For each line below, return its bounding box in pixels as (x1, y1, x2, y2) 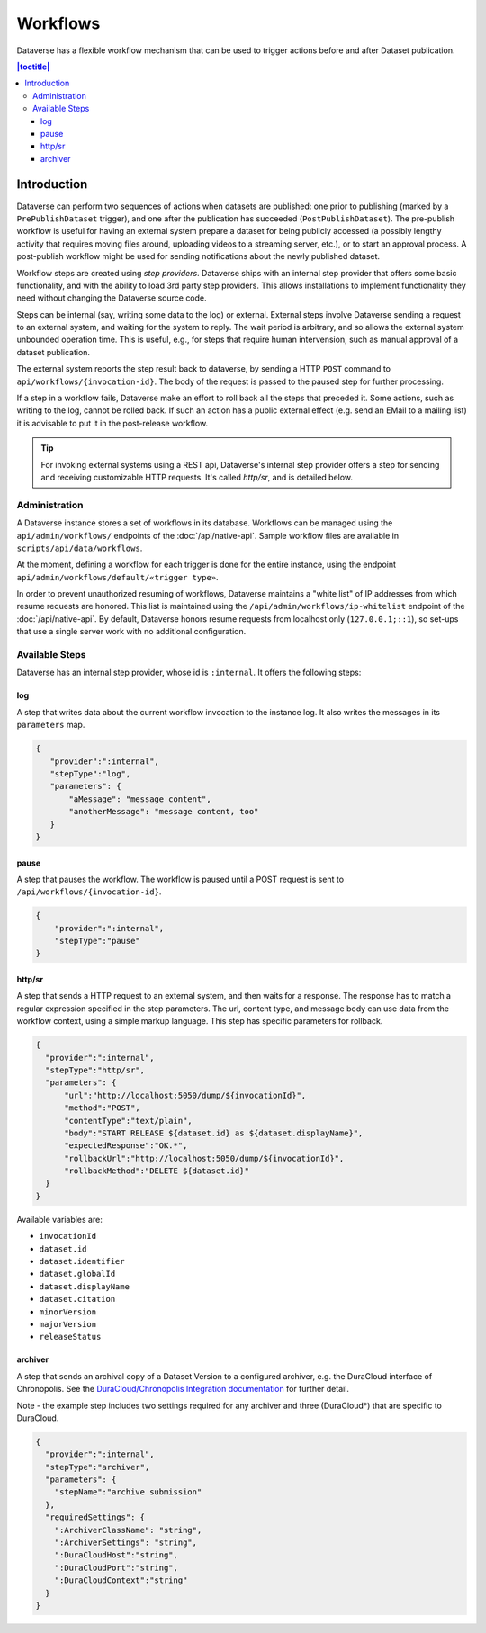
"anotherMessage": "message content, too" (68, 806, 259, 817)
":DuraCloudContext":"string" (54, 1575, 188, 1585)
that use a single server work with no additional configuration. (16, 626, 247, 637)
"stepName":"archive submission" (54, 1487, 202, 1497)
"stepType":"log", (49, 768, 131, 778)
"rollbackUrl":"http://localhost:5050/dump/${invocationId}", (64, 1153, 345, 1163)
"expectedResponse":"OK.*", (64, 1141, 188, 1151)
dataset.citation (39, 1294, 116, 1305)
